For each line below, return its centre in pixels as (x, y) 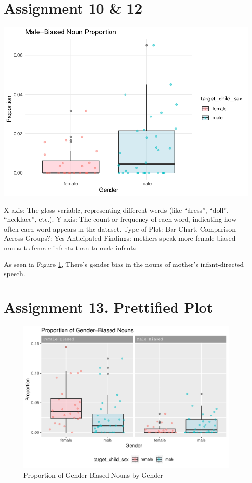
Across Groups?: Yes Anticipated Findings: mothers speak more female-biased (120, 238)
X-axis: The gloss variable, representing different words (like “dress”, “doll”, (116, 209)
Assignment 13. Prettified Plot (109, 307)
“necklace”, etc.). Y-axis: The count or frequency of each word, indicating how (120, 219)
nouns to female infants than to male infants (70, 248)
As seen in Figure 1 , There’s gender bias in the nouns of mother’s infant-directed (124, 264)
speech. (15, 274)
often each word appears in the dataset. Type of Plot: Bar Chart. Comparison (120, 228)
